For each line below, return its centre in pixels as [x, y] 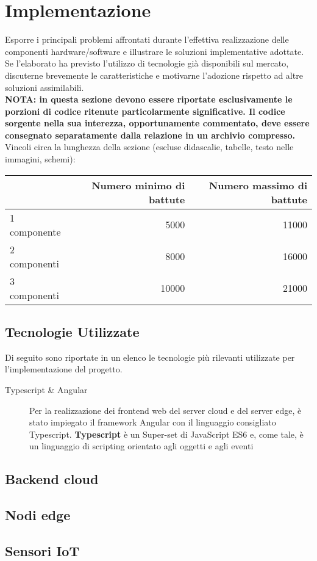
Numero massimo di [258, 185]
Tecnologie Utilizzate [72, 332]
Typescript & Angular [46, 390]
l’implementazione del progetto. [64, 369]
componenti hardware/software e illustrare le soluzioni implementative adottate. [155, 51]
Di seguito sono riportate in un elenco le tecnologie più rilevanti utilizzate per [150, 357]
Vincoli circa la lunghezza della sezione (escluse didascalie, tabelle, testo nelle [149, 147]
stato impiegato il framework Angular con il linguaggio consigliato [153, 422]
